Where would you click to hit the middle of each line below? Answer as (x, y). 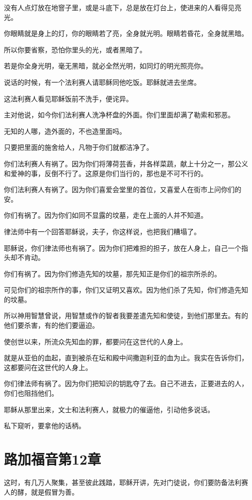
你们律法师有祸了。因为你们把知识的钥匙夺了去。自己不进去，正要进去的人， (126, 383)
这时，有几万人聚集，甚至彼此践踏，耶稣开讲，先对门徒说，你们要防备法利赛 (126, 482)
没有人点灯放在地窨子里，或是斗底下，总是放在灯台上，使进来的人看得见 (119, 7)
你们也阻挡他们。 (31, 393)
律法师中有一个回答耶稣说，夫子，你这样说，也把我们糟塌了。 (102, 231)
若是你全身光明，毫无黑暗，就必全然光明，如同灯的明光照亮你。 (106, 66)
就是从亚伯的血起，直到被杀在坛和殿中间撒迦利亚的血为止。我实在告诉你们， (126, 358)
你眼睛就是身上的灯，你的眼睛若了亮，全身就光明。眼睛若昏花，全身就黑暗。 (126, 33)
